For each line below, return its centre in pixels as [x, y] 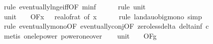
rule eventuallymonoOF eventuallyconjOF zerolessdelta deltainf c [106, 26]
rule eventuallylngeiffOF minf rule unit [75, 6]
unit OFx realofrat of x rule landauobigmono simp [103, 16]
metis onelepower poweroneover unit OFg [80, 35]
